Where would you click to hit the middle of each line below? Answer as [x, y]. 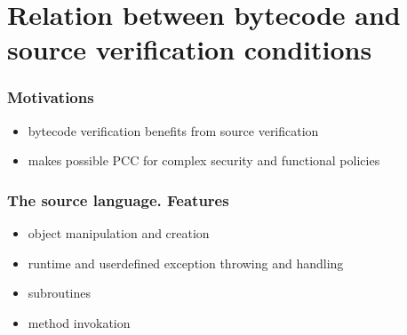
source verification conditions [190, 49]
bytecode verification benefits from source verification [173, 130]
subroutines [60, 293]
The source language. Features [118, 199]
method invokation [79, 322]
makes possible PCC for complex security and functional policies [204, 160]
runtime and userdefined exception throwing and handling [186, 263]
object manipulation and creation [119, 233]
